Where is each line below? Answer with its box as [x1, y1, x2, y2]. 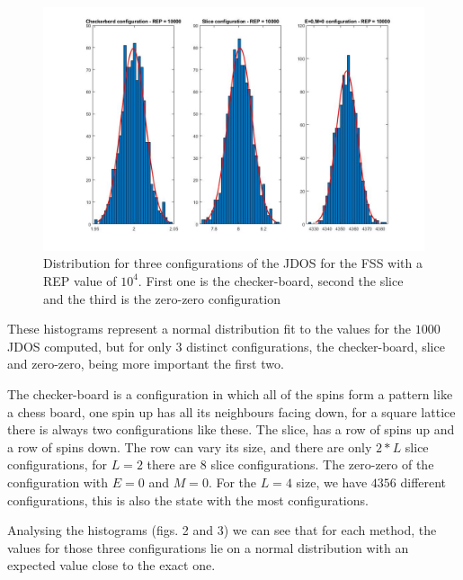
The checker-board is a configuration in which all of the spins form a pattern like [7, 384, 453, 403]
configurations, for [7, 455, 108, 474]
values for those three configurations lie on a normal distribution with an [7, 538, 409, 557]
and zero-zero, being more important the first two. [7, 354, 284, 373]
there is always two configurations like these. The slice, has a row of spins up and [7, 420, 455, 439]
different [400, 472, 447, 491]
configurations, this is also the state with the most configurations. [7, 490, 369, 509]
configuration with [7, 472, 109, 491]
